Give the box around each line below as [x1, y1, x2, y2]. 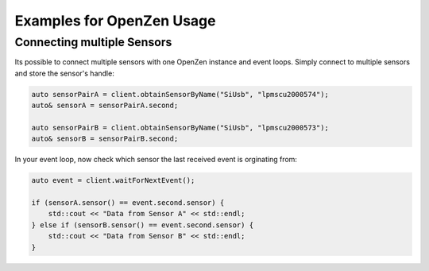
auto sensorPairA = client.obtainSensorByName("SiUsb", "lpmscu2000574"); [31, 90, 330, 99]
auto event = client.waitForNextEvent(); [31, 176, 195, 185]
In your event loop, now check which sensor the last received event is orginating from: [14, 155, 298, 165]
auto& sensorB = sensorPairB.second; [31, 134, 179, 143]
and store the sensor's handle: [14, 68, 114, 78]
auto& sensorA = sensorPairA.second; [31, 101, 179, 110]
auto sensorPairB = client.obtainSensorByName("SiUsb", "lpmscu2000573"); [31, 123, 330, 132]
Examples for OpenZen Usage [14, 12, 216, 29]
